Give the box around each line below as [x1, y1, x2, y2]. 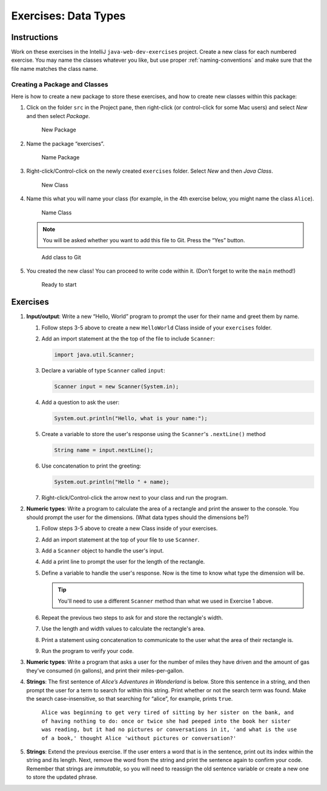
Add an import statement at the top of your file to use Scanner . [41, 536, 200, 543]
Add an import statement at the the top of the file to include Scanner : [41, 335, 215, 342]
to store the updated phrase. [26, 773, 98, 781]
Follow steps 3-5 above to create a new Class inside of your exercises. [41, 525, 218, 532]
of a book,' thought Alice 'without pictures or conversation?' [41, 735, 237, 741]
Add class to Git [41, 253, 81, 260]
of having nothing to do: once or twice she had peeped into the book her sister [41, 718, 291, 724]
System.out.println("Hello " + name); [54, 478, 170, 485]
